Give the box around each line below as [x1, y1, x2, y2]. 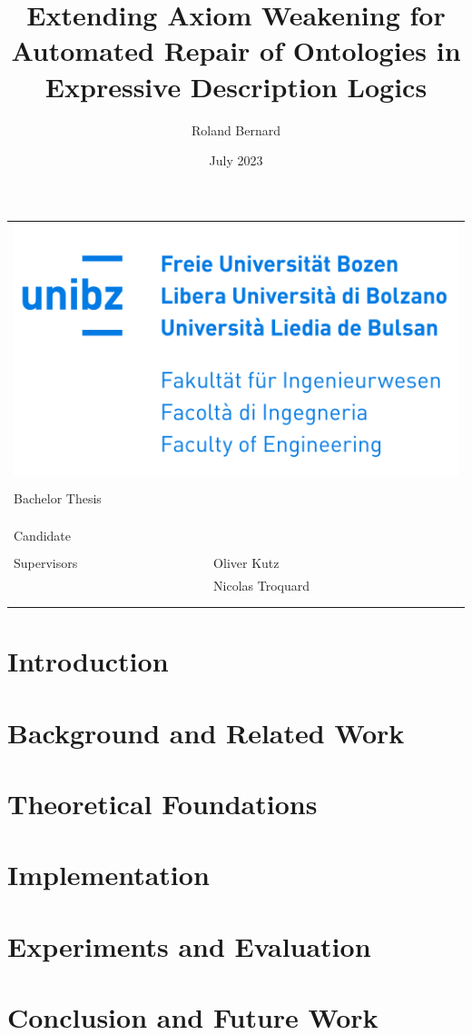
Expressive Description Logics [44, 67, 428, 104]
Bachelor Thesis [14, 489, 102, 508]
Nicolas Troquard [213, 575, 310, 594]
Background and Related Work [7, 713, 405, 751]
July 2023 [209, 151, 263, 170]
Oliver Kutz [213, 552, 280, 572]
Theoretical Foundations [7, 785, 318, 822]
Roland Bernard [191, 120, 281, 139]
